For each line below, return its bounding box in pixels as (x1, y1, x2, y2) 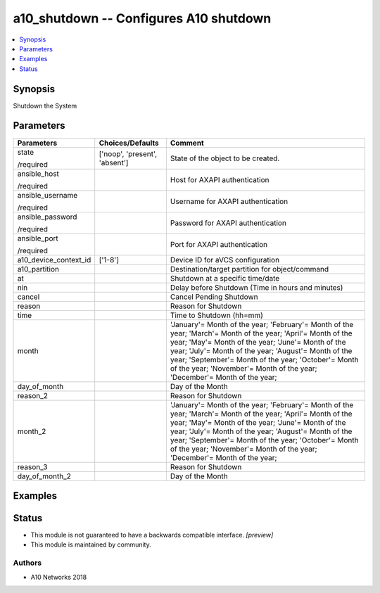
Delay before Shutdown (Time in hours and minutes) (170, 282, 343, 292)
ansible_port (17, 233, 59, 243)
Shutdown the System (13, 101, 77, 110)
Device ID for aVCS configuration (170, 255, 280, 264)
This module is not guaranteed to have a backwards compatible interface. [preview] (30, 531, 274, 540)
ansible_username (17, 190, 78, 200)
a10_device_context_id (17, 255, 91, 264)
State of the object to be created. (170, 153, 280, 163)
